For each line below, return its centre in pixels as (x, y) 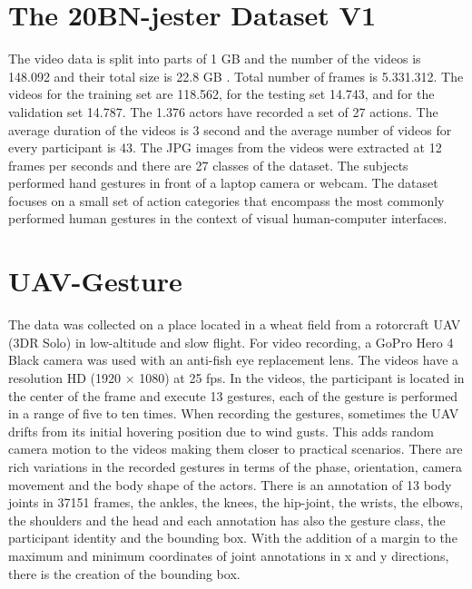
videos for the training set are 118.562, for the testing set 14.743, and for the (221, 94)
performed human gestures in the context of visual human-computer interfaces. (228, 218)
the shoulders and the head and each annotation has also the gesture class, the (227, 520)
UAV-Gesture (95, 281)
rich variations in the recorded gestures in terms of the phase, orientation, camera (236, 466)
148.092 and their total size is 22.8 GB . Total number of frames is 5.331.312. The (236, 76)
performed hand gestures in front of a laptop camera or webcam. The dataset (223, 183)
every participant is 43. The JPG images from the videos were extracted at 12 (225, 147)
